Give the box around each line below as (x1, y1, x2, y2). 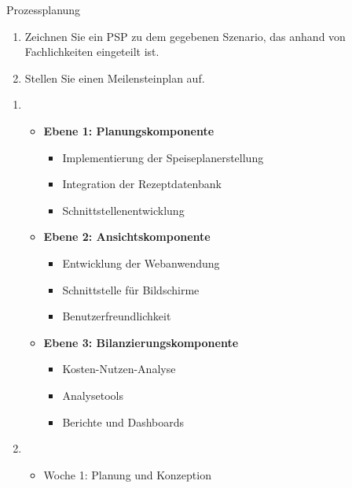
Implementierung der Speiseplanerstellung (62, 149, 264, 165)
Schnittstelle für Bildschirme (62, 281, 200, 298)
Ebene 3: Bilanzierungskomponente (43, 334, 239, 350)
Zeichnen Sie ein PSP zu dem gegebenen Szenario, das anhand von (24, 28, 346, 44)
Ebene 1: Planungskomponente (43, 122, 214, 139)
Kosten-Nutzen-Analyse (62, 360, 176, 377)
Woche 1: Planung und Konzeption (43, 466, 211, 482)
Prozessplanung (6, 2, 81, 17)
